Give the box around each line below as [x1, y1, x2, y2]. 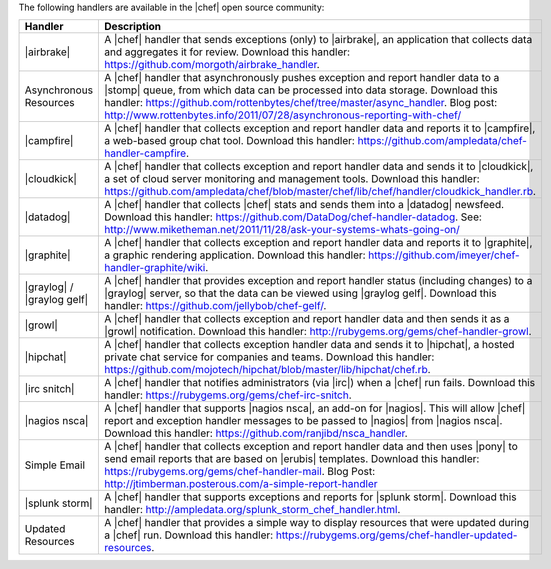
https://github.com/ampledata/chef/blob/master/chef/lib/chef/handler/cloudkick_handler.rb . [104, 185, 537, 199]
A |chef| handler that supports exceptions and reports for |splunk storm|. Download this [104, 490, 517, 504]
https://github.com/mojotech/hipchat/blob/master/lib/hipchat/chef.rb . [104, 363, 431, 377]
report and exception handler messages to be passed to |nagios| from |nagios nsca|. [104, 414, 503, 428]
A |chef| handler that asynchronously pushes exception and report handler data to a [104, 71, 500, 85]
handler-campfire [104, 146, 187, 160]
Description [104, 20, 162, 34]
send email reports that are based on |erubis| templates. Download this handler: [104, 452, 480, 466]
